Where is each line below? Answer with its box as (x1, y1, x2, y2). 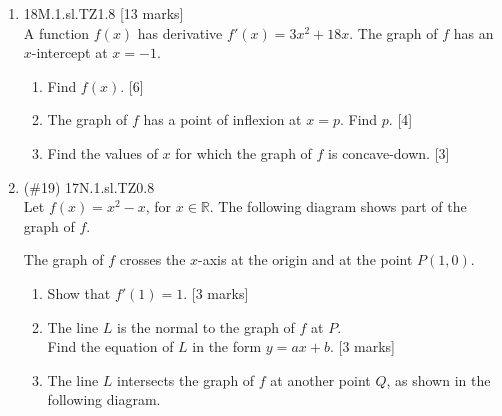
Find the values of (47, 142, 158, 163)
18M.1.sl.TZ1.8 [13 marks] (23, 3, 184, 23)
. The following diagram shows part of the (209, 196, 467, 217)
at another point (270, 369, 371, 390)
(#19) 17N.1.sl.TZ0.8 (23, 176, 155, 197)
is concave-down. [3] (328, 142, 450, 163)
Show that (47, 282, 111, 303)
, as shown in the (386, 369, 491, 390)
